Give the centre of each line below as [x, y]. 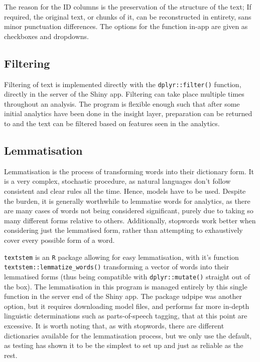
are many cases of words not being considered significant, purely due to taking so [129, 211]
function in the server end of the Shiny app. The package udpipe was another [123, 296]
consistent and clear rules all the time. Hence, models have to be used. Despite [125, 191]
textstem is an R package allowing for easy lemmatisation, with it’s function [121, 257]
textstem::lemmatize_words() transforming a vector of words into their [116, 267]
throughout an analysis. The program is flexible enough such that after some [122, 103]
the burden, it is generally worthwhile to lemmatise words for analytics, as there [127, 201]
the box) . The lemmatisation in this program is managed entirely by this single [126, 286]
